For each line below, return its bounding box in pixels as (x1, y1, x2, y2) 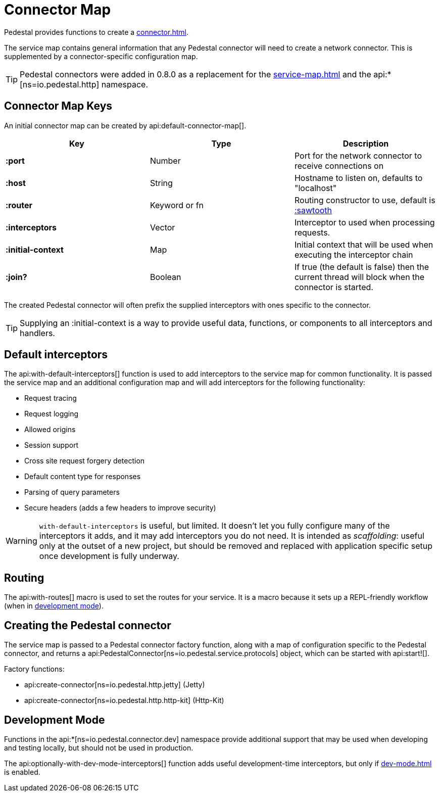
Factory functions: (4, 665, 65, 674)
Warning (6, 536, 37, 546)
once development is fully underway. (39, 551, 179, 561)
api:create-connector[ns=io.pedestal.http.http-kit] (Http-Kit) (24, 696, 224, 705)
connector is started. (294, 282, 373, 292)
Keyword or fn (150, 200, 204, 210)
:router (6, 200, 32, 210)
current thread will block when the (294, 271, 425, 282)
